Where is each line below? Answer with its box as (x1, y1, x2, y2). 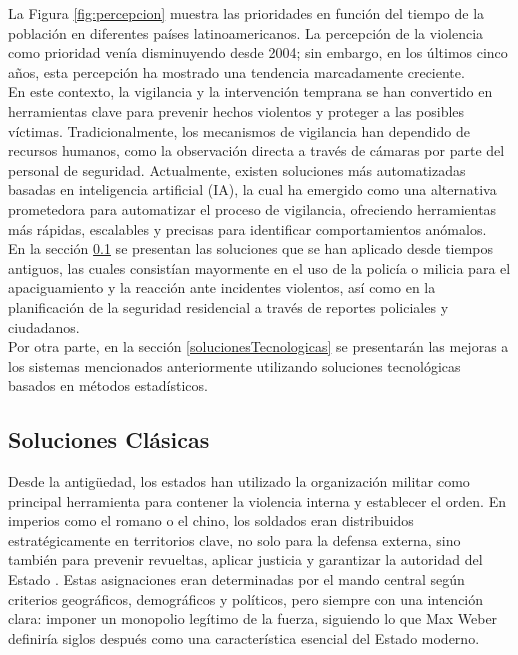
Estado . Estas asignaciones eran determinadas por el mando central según (8, 569, 465, 590)
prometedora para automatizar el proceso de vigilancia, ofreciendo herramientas (8, 198, 497, 219)
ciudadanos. (8, 316, 80, 337)
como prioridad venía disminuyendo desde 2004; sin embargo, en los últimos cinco (8, 42, 508, 63)
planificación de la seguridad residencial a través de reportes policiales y (8, 296, 449, 317)
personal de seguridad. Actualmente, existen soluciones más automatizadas (8, 159, 466, 180)
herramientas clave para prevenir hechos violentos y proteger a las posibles (8, 100, 465, 121)
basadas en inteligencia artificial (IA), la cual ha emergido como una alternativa (8, 179, 497, 200)
